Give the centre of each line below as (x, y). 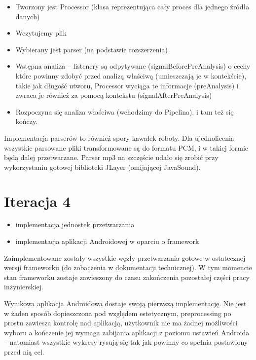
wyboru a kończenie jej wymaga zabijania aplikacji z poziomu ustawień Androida (127, 332)
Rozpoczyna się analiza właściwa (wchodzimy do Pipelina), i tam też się (125, 111)
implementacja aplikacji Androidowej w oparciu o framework (107, 241)
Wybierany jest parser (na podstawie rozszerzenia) (91, 49)
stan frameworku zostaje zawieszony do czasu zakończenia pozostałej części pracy (127, 277)
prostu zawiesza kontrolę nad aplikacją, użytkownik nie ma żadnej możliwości (121, 323)
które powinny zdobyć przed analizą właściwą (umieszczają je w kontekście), (131, 75)
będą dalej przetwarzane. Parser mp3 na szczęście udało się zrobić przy (111, 157)
